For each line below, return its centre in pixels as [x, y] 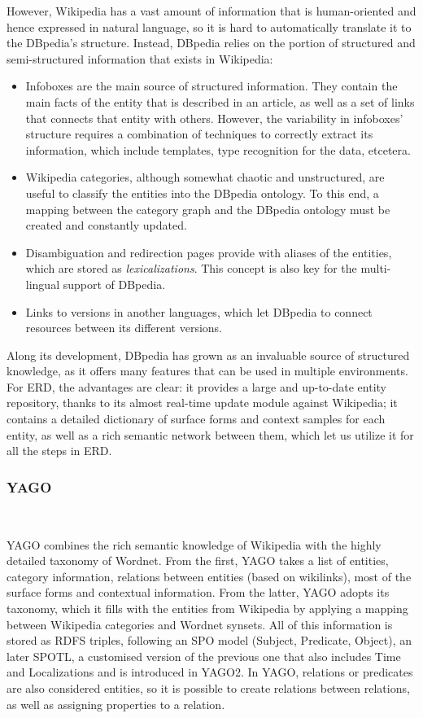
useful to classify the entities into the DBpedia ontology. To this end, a [202, 193]
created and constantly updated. [106, 225]
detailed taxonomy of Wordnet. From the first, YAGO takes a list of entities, [198, 560]
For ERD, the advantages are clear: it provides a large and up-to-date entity [197, 386]
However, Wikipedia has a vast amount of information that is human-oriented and [211, 11]
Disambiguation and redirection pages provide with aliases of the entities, [209, 252]
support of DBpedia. [114, 284]
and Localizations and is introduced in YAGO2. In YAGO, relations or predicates [210, 672]
